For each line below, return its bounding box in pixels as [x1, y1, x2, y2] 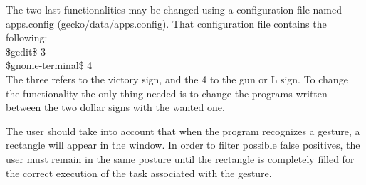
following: [6, 30, 48, 45]
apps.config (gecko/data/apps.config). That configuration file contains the [6, 16, 327, 31]
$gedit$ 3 [6, 43, 46, 58]
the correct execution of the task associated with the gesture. [6, 165, 272, 180]
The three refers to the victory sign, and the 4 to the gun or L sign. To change [6, 71, 348, 86]
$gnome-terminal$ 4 [6, 58, 93, 73]
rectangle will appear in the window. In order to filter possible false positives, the [6, 137, 360, 152]
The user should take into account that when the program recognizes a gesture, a [6, 123, 360, 138]
